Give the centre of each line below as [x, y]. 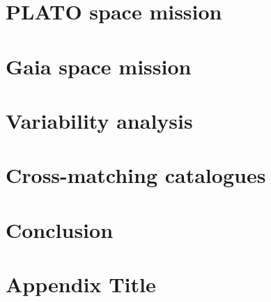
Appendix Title [81, 284]
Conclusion [60, 229]
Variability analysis [99, 120]
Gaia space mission [99, 66]
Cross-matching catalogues [136, 175]
